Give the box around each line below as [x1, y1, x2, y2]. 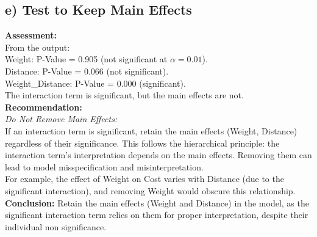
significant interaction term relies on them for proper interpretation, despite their [5, 208, 308, 221]
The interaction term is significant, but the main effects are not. [5, 89, 244, 101]
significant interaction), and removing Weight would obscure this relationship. [5, 184, 296, 197]
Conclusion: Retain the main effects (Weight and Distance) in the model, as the [5, 196, 309, 209]
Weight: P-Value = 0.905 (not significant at [5, 53, 168, 65]
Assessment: [5, 29, 57, 42]
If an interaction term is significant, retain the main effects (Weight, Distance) [5, 124, 297, 137]
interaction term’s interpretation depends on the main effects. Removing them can [5, 148, 312, 161]
